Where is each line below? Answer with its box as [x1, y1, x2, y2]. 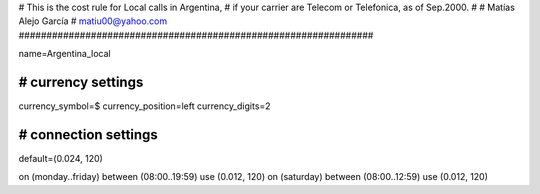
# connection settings [18, 126, 159, 143]
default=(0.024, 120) [18, 152, 104, 164]
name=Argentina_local [18, 48, 111, 60]
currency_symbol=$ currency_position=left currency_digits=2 [18, 100, 271, 112]
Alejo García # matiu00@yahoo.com [18, 15, 168, 27]
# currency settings [18, 73, 144, 90]
